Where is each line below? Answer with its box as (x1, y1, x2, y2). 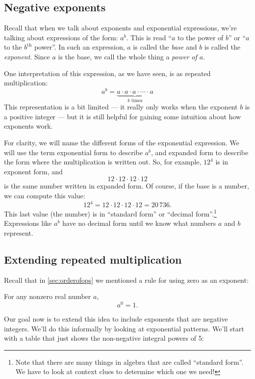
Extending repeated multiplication (4, 251, 182, 267)
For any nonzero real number (4, 291, 91, 301)
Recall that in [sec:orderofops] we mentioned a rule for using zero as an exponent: (4, 274, 249, 285)
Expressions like (4, 218, 52, 228)
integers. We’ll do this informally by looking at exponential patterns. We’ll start (4, 323, 244, 333)
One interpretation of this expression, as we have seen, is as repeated (4, 68, 211, 78)
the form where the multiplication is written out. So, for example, (4, 157, 202, 167)
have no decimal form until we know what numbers (62, 218, 216, 228)
